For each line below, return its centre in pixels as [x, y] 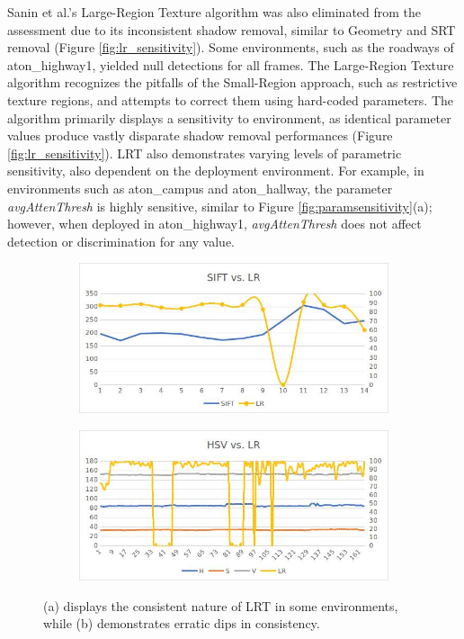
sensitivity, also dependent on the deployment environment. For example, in [216, 171]
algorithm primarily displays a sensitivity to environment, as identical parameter [229, 117]
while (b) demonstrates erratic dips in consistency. [182, 623]
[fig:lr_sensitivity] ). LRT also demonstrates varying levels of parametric [205, 153]
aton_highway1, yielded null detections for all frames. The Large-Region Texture [231, 64]
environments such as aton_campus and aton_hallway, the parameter [200, 188]
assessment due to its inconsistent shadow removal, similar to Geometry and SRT [232, 29]
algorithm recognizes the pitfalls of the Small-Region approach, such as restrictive [232, 82]
